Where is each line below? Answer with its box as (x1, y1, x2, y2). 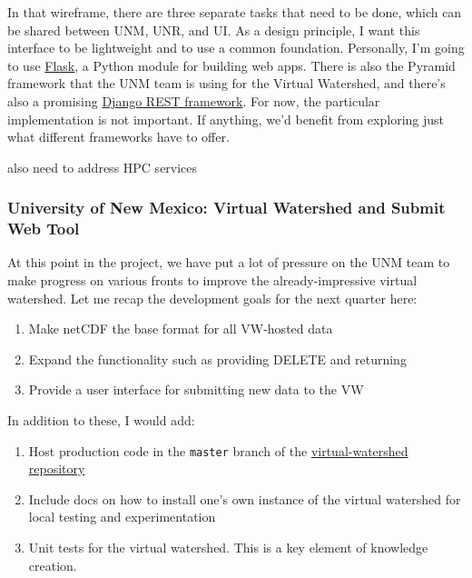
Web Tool (7, 217, 80, 240)
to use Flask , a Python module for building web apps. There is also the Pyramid (7, 55, 456, 75)
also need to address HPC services (7, 157, 198, 176)
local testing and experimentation (28, 507, 216, 526)
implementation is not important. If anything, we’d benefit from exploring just (7, 109, 444, 128)
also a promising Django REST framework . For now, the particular (7, 91, 380, 110)
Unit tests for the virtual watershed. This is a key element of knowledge (28, 538, 428, 557)
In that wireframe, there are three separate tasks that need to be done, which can (7, 3, 462, 21)
